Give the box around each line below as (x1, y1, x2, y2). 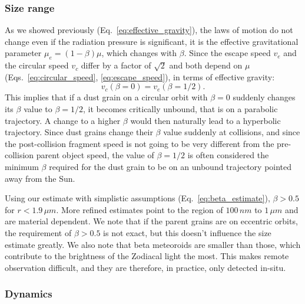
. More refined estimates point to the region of (56, 203, 223, 215)
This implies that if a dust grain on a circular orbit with (5, 91, 208, 103)
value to (24, 102, 52, 115)
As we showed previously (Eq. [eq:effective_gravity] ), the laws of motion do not (5, 24, 293, 36)
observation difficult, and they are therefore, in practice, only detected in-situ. (5, 261, 286, 273)
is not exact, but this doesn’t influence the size (103, 226, 271, 238)
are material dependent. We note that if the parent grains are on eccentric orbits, (5, 215, 298, 227)
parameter (5, 47, 42, 59)
